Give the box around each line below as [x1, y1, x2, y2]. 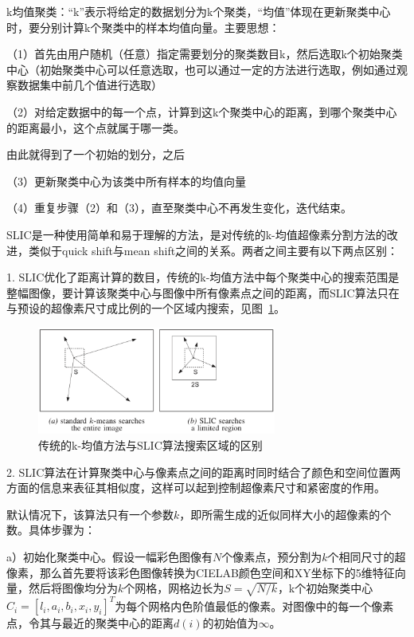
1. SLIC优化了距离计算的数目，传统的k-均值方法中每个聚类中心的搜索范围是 [6, 269, 400, 285]
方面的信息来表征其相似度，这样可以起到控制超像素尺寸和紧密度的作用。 [6, 479, 385, 496]
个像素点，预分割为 [221, 548, 322, 564]
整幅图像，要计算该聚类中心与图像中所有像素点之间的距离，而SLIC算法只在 [6, 284, 400, 301]
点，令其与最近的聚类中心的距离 [6, 615, 174, 631]
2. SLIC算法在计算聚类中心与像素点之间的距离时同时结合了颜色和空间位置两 [6, 463, 401, 480]
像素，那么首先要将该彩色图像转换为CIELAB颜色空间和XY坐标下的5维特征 [6, 564, 395, 580]
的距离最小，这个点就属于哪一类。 [6, 119, 185, 136]
